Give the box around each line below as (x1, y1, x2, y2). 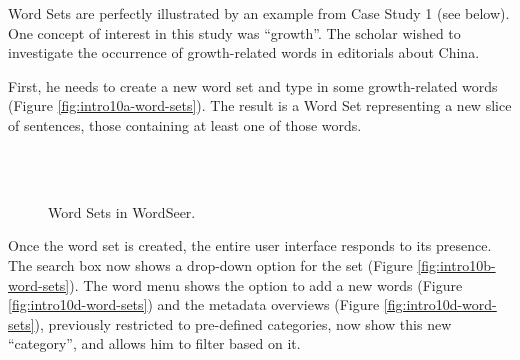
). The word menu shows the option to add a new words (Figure (69, 274, 463, 295)
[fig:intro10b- (417, 254, 496, 275)
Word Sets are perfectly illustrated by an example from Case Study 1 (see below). (8, 3, 510, 23)
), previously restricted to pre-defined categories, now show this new (34, 313, 452, 334)
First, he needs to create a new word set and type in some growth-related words (8, 75, 498, 96)
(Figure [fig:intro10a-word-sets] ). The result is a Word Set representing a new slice (8, 95, 512, 116)
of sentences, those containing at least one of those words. (8, 114, 362, 135)
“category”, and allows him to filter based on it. (8, 333, 301, 354)
